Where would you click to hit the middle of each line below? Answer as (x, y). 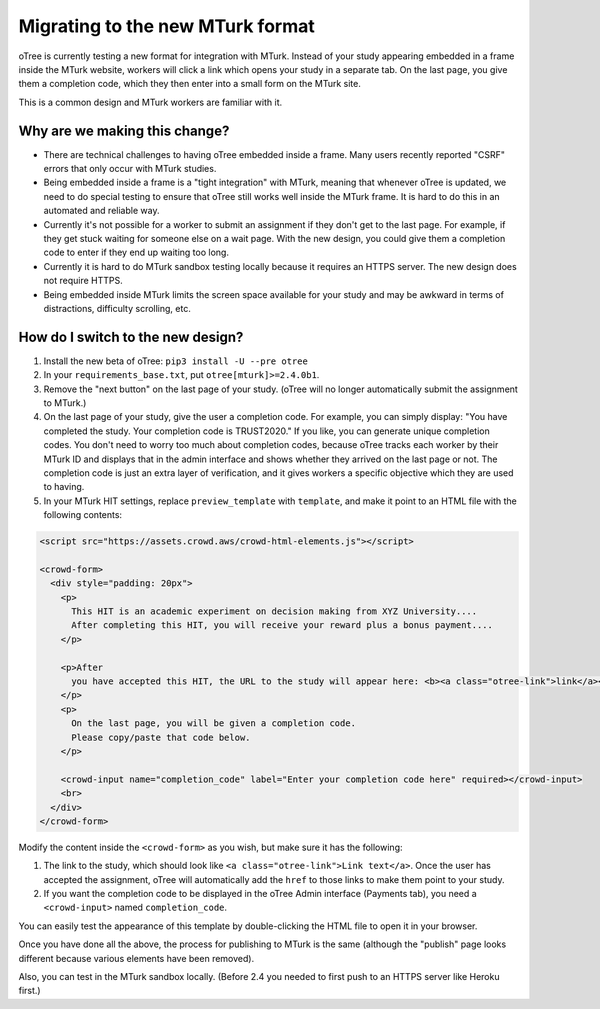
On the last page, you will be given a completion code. (214, 723)
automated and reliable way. (101, 211)
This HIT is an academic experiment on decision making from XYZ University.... (274, 611)
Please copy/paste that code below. (161, 737)
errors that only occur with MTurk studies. (130, 169)
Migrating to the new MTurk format (166, 26)
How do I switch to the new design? (131, 336)
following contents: (83, 515)
